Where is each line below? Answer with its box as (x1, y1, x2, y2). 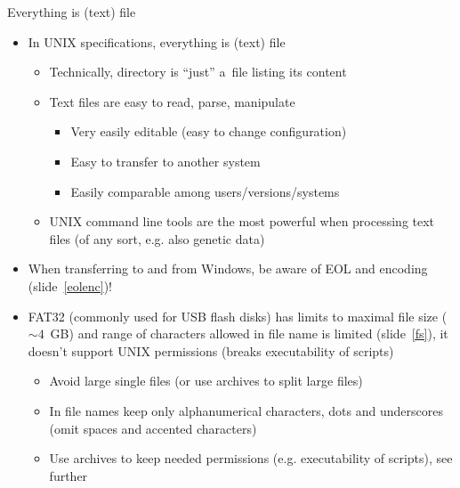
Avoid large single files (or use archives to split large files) (49, 371, 363, 390)
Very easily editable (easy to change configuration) (70, 122, 347, 141)
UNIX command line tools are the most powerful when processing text (49, 212, 435, 231)
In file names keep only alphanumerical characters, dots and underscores (49, 401, 443, 419)
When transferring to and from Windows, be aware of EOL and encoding (28, 259, 428, 278)
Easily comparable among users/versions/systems (70, 182, 340, 200)
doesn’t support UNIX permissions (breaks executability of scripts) (28, 341, 394, 360)
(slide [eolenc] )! (28, 276, 112, 295)
